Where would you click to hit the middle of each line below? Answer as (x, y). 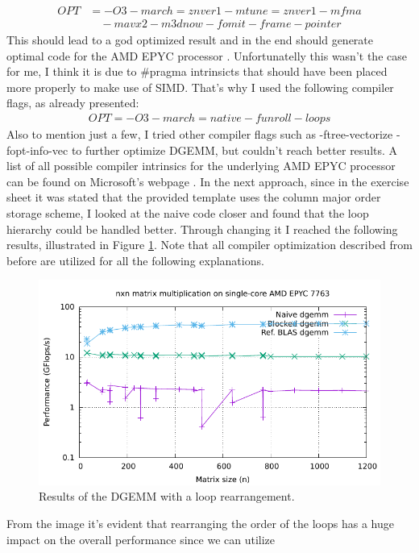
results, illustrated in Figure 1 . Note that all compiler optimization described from (209, 245)
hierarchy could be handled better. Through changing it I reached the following (202, 229)
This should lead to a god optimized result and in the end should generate (190, 40)
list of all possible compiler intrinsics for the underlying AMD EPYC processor (201, 166)
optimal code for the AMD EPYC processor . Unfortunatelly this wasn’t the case (207, 55)
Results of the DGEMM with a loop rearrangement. (167, 496)
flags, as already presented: (73, 103)
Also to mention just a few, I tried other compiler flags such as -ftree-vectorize (200, 134)
